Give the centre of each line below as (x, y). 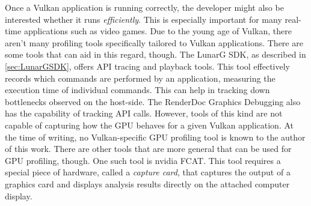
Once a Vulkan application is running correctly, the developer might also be (144, 7)
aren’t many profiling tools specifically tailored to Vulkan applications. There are (154, 42)
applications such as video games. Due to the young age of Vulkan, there (158, 31)
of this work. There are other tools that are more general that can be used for (148, 149)
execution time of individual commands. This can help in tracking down (137, 90)
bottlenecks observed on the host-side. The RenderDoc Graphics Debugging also (153, 101)
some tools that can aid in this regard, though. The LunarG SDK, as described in (155, 54)
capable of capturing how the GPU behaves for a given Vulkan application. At (149, 125)
